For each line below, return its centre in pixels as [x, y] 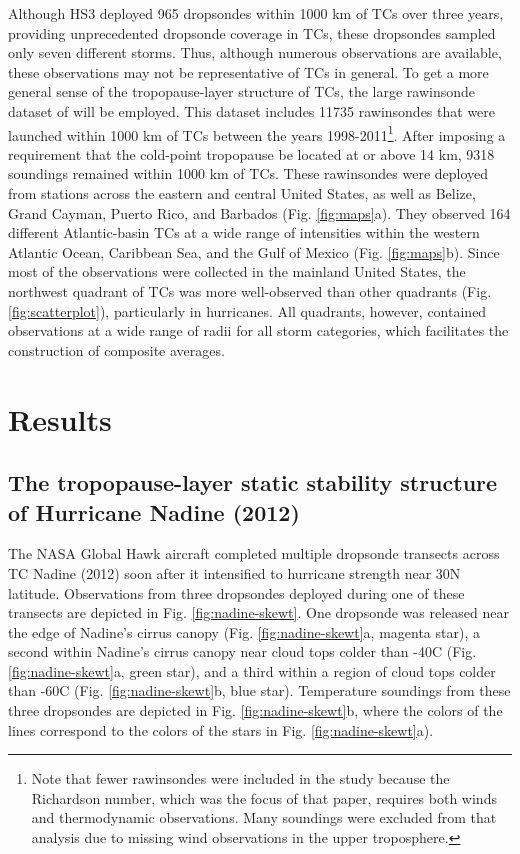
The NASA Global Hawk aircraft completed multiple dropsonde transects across [254, 553]
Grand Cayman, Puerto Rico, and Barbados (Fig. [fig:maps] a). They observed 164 [259, 212]
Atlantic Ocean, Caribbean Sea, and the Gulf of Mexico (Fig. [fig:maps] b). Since [254, 251]
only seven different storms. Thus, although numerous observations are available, [255, 52]
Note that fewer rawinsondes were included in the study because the [240, 778]
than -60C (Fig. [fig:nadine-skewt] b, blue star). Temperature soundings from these [259, 690]
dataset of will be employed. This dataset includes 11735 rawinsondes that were [252, 110]
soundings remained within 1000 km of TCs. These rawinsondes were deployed [248, 173]
